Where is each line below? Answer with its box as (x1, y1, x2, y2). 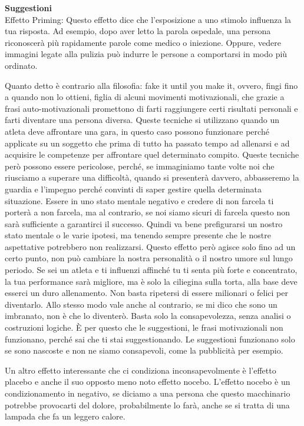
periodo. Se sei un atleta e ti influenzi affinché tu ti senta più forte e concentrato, (5, 264, 298, 276)
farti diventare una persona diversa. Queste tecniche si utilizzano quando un (5, 114, 279, 126)
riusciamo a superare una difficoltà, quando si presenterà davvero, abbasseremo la (5, 171, 299, 184)
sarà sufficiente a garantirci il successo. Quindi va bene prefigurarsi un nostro (5, 217, 283, 229)
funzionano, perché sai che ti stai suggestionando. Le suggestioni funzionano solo (5, 332, 295, 345)
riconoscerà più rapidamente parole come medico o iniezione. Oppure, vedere (5, 36, 281, 48)
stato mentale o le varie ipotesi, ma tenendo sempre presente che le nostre (5, 229, 271, 241)
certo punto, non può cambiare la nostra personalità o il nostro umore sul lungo (5, 252, 293, 264)
